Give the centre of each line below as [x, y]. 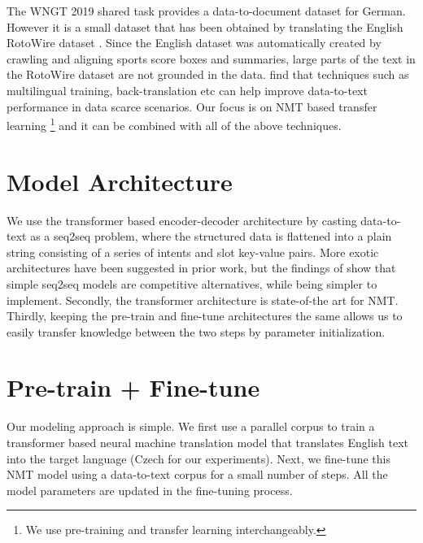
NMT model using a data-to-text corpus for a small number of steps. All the [197, 474]
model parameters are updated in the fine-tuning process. [150, 490]
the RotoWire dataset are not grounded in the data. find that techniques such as [208, 74]
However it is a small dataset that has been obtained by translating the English [205, 26]
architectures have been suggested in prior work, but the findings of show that [201, 268]
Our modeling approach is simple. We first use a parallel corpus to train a [191, 426]
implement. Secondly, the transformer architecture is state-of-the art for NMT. [203, 300]
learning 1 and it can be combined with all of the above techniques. [174, 124]
